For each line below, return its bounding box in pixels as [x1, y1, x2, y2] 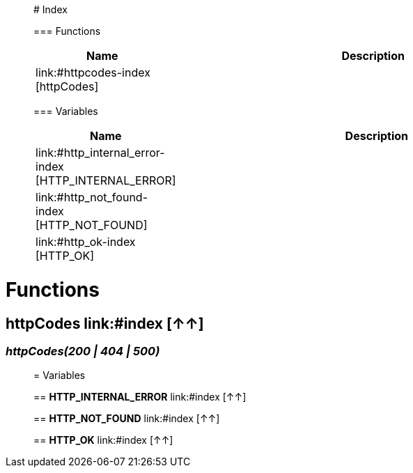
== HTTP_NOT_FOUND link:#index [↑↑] [33, 412, 220, 425]
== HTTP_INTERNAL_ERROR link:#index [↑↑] [33, 391, 247, 403]
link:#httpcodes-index [36, 65, 150, 79]
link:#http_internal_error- [36, 146, 165, 160]
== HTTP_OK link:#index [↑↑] [33, 434, 173, 447]
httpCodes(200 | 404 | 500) [6, 343, 160, 358]
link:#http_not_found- [36, 190, 148, 204]
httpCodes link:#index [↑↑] [6, 314, 204, 332]
